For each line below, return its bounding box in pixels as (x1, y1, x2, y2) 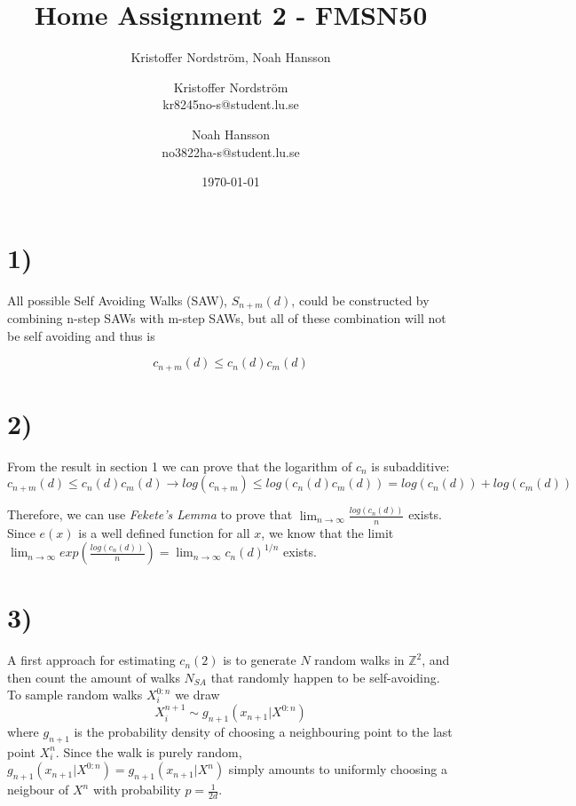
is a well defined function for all (78, 523, 250, 541)
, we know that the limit (261, 523, 394, 541)
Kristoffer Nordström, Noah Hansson (130, 48, 331, 67)
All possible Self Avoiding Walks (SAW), (7, 290, 227, 309)
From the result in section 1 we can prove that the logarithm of (7, 456, 352, 475)
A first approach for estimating (7, 651, 176, 669)
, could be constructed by (291, 290, 430, 309)
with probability (92, 780, 181, 799)
